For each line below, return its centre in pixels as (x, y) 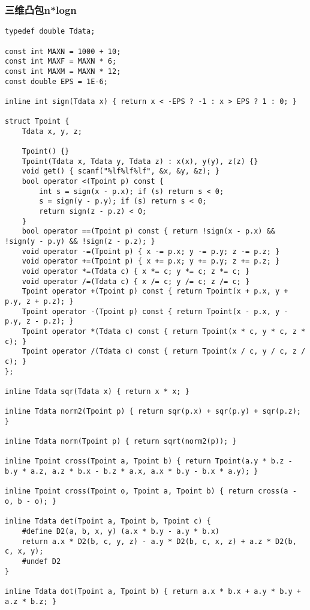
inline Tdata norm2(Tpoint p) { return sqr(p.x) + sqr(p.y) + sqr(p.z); (153, 412)
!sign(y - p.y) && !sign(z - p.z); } (80, 241)
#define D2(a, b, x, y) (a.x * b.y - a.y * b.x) (121, 532)
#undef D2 (41, 561)
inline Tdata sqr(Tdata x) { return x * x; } (97, 391)
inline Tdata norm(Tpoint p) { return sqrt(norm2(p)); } (121, 442)
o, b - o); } (31, 502)
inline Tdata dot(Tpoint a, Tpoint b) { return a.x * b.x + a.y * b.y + (153, 591)
